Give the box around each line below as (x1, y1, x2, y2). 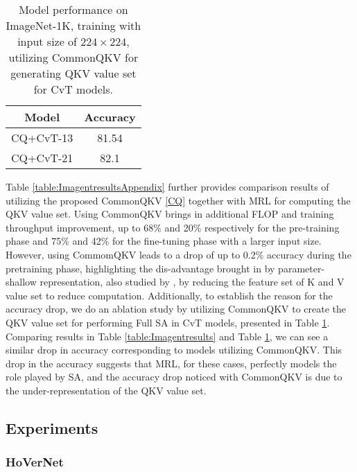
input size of (17, 33, 78, 49)
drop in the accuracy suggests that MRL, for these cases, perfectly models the (6, 356, 337, 370)
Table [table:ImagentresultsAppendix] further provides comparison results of (6, 180, 329, 193)
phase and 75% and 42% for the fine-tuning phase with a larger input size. (6, 234, 322, 248)
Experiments (6, 417, 98, 438)
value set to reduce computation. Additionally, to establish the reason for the (6, 288, 333, 302)
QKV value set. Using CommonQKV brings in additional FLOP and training (6, 207, 334, 221)
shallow (6, 274, 37, 289)
